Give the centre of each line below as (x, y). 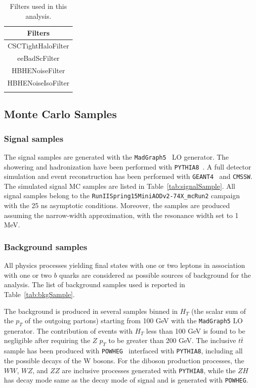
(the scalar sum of (219, 311)
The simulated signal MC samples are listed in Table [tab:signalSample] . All (120, 186)
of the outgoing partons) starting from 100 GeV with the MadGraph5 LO (134, 321)
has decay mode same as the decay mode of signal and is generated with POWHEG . (126, 380)
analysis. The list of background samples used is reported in (95, 284)
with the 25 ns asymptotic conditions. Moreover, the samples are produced (117, 205)
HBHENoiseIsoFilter (39, 82)
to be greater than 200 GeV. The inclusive (172, 340)
